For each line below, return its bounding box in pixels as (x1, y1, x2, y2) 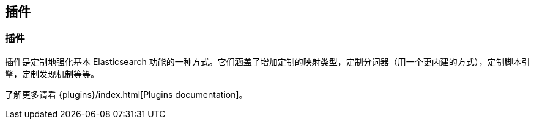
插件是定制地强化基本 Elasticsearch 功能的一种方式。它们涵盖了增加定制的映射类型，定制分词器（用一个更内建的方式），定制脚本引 (5, 56, 530, 67)
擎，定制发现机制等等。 (5, 68, 99, 79)
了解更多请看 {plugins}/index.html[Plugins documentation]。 (5, 89, 248, 100)
